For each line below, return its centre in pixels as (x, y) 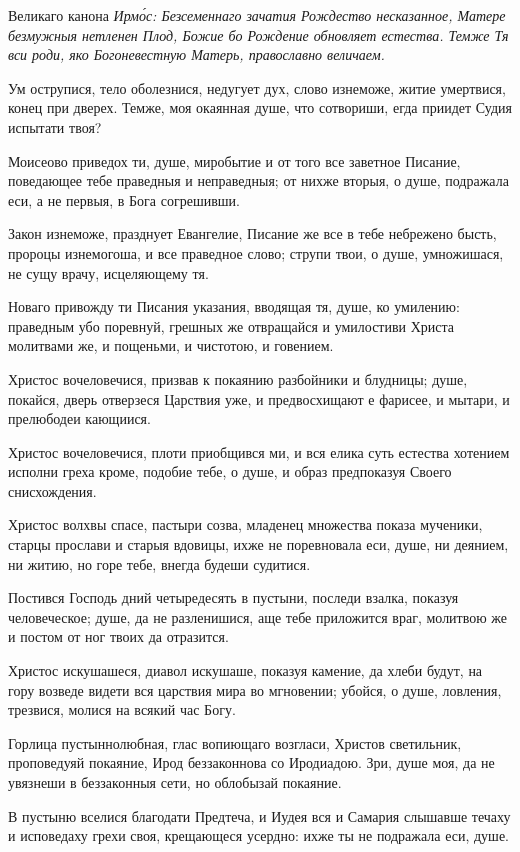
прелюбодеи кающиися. (79, 418)
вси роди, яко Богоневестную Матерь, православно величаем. (196, 54)
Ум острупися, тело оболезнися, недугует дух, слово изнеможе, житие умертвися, (257, 87)
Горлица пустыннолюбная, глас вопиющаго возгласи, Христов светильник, (235, 742)
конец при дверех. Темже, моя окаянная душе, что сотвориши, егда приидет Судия (260, 107)
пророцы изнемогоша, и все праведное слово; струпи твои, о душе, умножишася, (256, 252)
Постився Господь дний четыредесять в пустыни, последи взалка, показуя (233, 597)
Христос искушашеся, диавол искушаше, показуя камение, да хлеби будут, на (245, 670)
